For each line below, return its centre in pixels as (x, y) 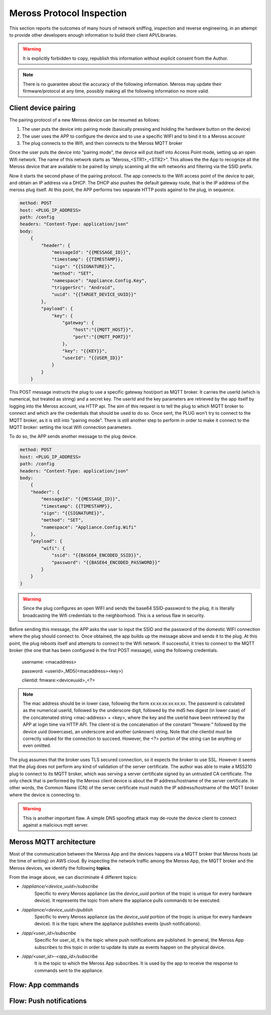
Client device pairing (42, 108)
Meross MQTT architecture (52, 842)
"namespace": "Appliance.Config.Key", (99, 281)
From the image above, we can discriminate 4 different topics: (73, 877)
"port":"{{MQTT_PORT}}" (102, 337)
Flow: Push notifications (48, 1001)
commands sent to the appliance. (69, 970)
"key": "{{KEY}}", (85, 351)
